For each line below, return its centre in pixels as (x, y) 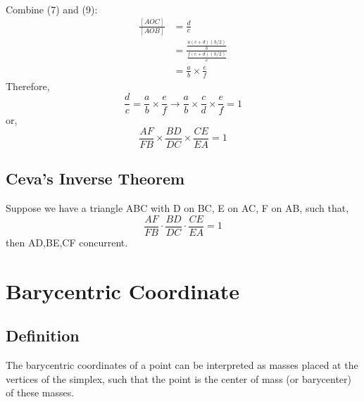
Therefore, (28, 86)
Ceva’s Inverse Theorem (95, 178)
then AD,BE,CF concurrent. (67, 242)
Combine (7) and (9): (52, 9)
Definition (43, 335)
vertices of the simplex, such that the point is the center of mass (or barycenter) (178, 378)
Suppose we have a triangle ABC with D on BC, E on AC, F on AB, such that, (177, 208)
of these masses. (40, 392)
